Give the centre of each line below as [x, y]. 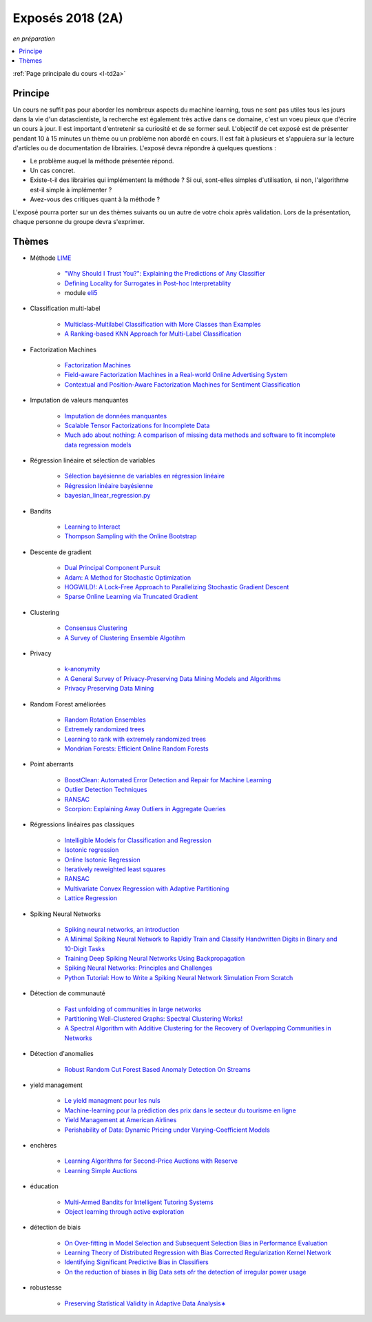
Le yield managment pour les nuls [113, 1101]
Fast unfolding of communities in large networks [133, 1009]
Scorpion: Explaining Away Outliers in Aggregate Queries [145, 809]
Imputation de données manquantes [116, 416]
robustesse [46, 1288]
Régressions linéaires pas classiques [82, 824]
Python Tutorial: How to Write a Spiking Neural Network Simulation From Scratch [179, 977]
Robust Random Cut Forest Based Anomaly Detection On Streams [158, 1069]
